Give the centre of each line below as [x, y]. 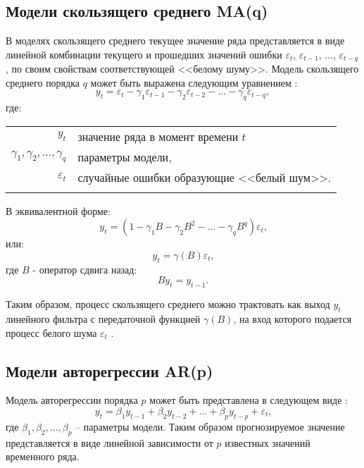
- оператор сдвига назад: [85, 269]
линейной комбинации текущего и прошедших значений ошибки [144, 54]
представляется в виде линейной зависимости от [109, 442]
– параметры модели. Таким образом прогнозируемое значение [210, 426]
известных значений [268, 442]
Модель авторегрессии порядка [72, 400]
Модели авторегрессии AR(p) [109, 370]
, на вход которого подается [293, 319]
